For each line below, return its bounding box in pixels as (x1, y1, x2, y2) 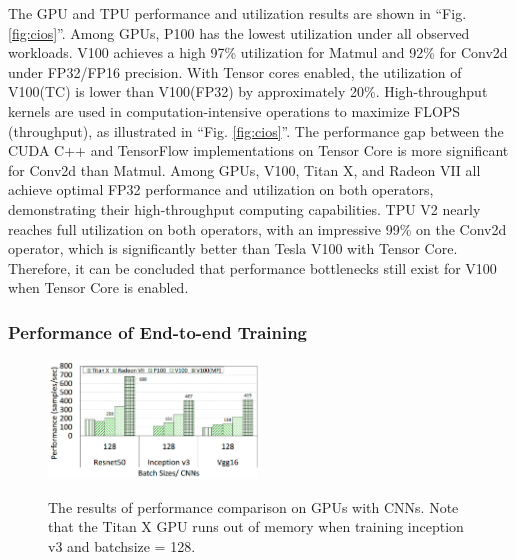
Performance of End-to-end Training (8, 319, 308, 344)
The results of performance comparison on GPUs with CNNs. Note (48, 496, 459, 517)
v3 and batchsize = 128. (48, 536, 196, 557)
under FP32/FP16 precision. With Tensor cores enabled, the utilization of (8, 61, 462, 82)
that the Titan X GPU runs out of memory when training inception (48, 516, 464, 537)
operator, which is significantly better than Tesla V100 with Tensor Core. (8, 238, 458, 259)
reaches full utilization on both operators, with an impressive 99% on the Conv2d (8, 218, 507, 239)
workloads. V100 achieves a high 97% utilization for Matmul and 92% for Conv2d (8, 42, 508, 63)
